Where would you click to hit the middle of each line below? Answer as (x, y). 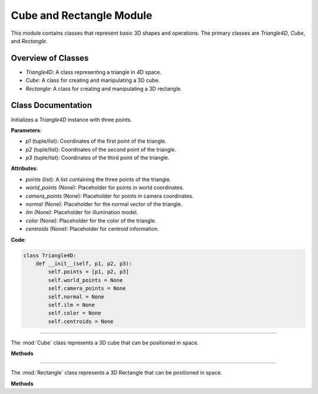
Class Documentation (52, 105)
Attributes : (24, 169)
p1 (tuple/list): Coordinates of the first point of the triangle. (96, 141)
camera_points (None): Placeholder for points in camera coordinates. (110, 196)
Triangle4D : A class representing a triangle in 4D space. (94, 72)
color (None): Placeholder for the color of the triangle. (91, 221)
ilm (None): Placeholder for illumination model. (82, 212)
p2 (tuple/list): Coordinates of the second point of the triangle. (101, 149)
